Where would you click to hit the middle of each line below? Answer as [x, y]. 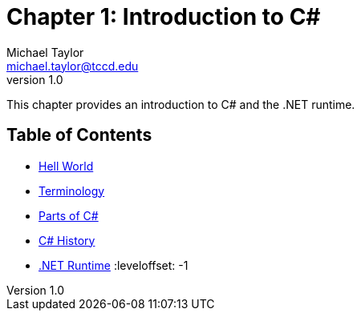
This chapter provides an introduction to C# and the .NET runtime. [181, 104]
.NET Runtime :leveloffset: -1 [114, 265]
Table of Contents [79, 135]
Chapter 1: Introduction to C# [164, 17]
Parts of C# [69, 215]
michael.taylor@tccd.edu [73, 66]
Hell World [66, 166]
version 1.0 [35, 79]
